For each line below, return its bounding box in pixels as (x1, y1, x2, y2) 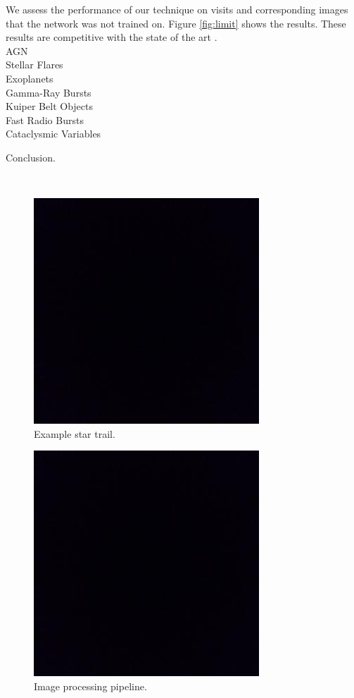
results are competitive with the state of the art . (6, 30, 217, 44)
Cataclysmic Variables (6, 126, 101, 141)
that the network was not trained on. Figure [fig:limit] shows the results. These (6, 16, 346, 30)
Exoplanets (6, 71, 53, 85)
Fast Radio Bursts (6, 112, 84, 127)
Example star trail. (34, 426, 115, 441)
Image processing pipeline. (34, 678, 147, 693)
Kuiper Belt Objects (6, 99, 93, 114)
